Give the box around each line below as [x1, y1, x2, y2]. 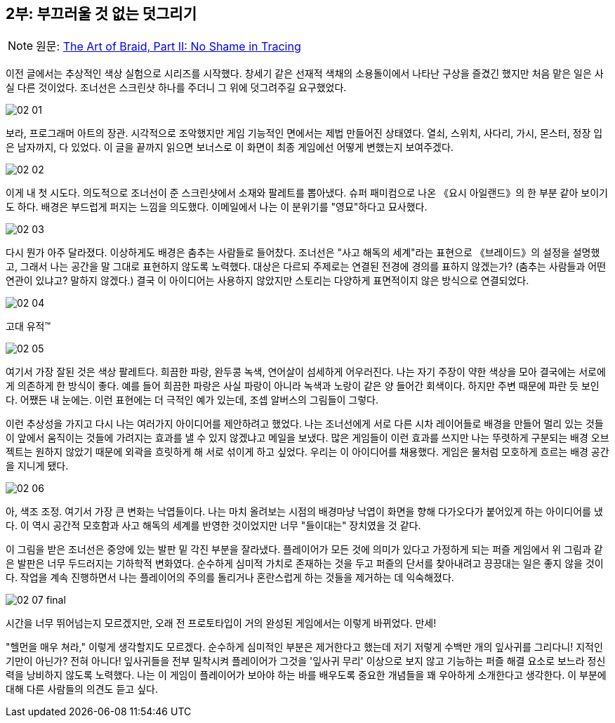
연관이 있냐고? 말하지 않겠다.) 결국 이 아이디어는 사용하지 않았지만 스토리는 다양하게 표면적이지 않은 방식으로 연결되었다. [6, 274, 529, 287]
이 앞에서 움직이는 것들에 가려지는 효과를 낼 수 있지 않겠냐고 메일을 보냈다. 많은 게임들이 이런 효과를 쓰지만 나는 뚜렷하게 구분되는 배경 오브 [6, 432, 609, 444]
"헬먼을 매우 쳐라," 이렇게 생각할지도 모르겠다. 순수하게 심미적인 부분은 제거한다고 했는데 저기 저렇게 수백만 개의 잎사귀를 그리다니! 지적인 [6, 641, 603, 654]
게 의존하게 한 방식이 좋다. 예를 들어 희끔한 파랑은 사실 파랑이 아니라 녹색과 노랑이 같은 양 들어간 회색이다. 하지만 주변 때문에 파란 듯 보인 [6, 380, 600, 392]
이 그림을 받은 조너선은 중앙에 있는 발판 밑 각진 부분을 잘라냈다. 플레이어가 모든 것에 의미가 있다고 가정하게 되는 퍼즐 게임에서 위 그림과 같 [6, 543, 603, 556]
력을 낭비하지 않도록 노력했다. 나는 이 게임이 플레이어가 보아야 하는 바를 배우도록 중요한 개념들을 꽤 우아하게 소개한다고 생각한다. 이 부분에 [6, 669, 607, 682]
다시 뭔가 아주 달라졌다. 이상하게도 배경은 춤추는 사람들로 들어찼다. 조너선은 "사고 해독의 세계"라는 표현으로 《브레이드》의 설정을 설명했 [6, 246, 600, 259]
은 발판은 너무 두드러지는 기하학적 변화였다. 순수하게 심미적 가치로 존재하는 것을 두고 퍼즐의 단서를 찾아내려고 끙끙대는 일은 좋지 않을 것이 [6, 557, 604, 570]
